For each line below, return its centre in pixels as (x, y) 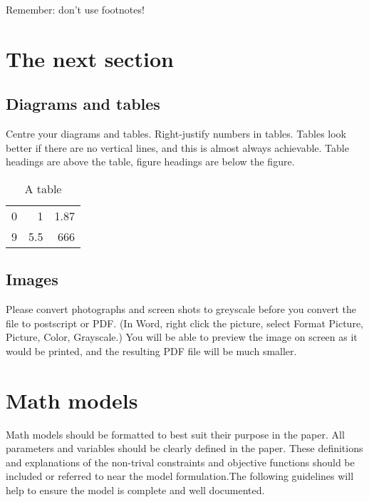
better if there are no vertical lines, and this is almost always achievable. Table (177, 147)
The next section (90, 58)
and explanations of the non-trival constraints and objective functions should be (180, 462)
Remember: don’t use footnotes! (75, 9)
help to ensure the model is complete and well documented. (135, 490)
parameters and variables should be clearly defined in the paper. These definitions (184, 448)
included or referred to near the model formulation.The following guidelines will (180, 476)
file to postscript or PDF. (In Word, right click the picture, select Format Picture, (184, 323)
